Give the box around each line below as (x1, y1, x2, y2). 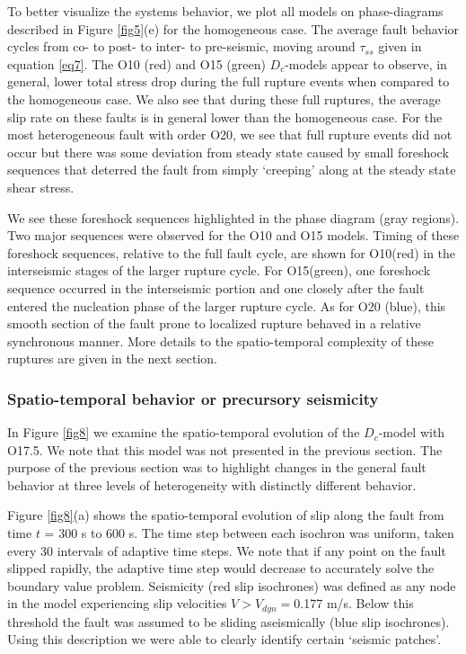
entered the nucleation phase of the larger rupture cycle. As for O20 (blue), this (7, 296, 446, 315)
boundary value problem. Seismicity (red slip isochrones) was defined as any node (7, 576, 456, 595)
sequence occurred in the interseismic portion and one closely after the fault (7, 278, 425, 297)
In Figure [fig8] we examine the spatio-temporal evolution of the (7, 423, 360, 442)
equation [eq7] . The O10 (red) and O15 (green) (7, 54, 266, 73)
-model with (378, 423, 445, 442)
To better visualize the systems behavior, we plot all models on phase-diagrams (7, 2, 444, 20)
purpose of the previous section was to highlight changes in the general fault (7, 458, 426, 477)
